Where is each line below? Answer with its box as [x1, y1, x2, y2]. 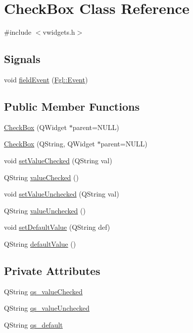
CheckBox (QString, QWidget [4, 138, 95, 149]
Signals [4, 51, 41, 67]
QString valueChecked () [4, 172, 79, 182]
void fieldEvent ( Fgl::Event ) [4, 74, 88, 84]
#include [4, 27, 32, 37]
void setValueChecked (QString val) [4, 155, 112, 165]
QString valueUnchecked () [4, 205, 86, 215]
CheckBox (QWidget [4, 122, 67, 132]
